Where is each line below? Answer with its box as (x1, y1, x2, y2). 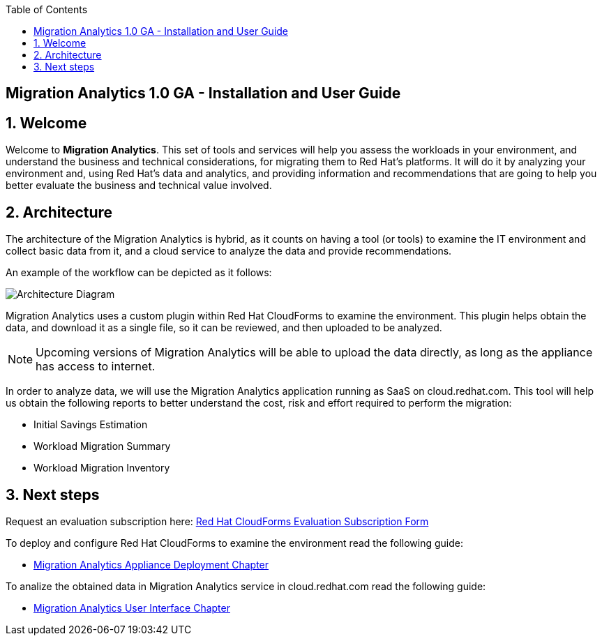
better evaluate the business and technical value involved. (6, 179, 272, 192)
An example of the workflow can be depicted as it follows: (6, 266, 272, 279)
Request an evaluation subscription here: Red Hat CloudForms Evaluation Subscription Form (6, 515, 429, 527)
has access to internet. (36, 359, 156, 374)
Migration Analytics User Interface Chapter (33, 601, 230, 614)
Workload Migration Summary (33, 440, 171, 453)
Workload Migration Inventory (33, 462, 170, 474)
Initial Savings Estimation (33, 418, 148, 431)
